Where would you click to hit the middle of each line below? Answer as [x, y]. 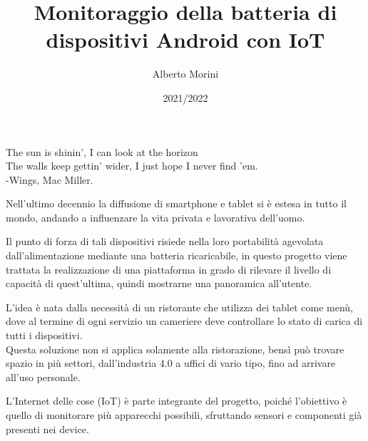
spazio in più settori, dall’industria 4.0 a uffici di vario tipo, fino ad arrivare [171, 363]
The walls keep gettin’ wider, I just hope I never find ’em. [132, 166]
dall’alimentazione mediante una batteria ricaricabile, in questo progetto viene [177, 255]
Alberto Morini [185, 74]
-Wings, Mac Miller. [50, 179]
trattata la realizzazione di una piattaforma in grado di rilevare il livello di [169, 269]
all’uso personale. [43, 377]
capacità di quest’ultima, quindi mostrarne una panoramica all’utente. [159, 283]
